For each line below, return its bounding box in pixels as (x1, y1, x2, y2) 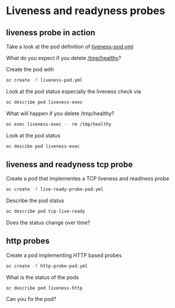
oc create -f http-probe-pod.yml (6, 263, 88, 269)
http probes (6, 236, 50, 246)
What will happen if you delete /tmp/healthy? (6, 110, 115, 117)
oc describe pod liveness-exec (6, 99, 83, 105)
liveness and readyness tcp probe (6, 159, 133, 169)
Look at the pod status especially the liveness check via (6, 88, 142, 95)
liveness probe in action (6, 28, 96, 38)
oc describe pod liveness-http (6, 285, 83, 291)
